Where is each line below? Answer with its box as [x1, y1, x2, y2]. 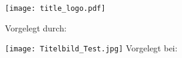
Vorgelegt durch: [5, 21, 67, 34]
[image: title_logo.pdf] [5, 4, 106, 13]
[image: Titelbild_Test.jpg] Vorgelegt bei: [5, 42, 178, 54]
